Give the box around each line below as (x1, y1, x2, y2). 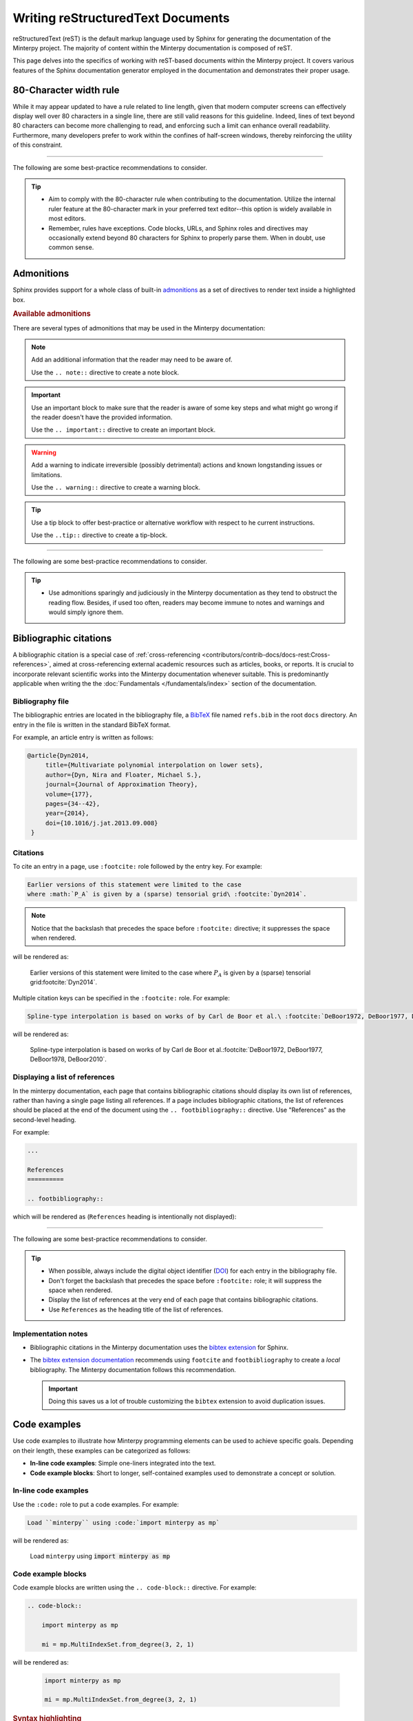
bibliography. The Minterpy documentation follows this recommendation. (30, 1365, 237, 1373)
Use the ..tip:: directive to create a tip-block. (31, 531, 168, 540)
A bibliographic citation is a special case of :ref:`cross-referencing (12, 651, 201, 659)
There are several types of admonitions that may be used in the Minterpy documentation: (12, 324, 266, 332)
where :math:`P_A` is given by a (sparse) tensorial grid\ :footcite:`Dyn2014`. (27, 890, 307, 898)
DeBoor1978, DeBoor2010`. (30, 1055, 107, 1064)
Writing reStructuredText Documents (12, 10, 230, 25)
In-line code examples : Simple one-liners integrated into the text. (30, 1459, 216, 1468)
